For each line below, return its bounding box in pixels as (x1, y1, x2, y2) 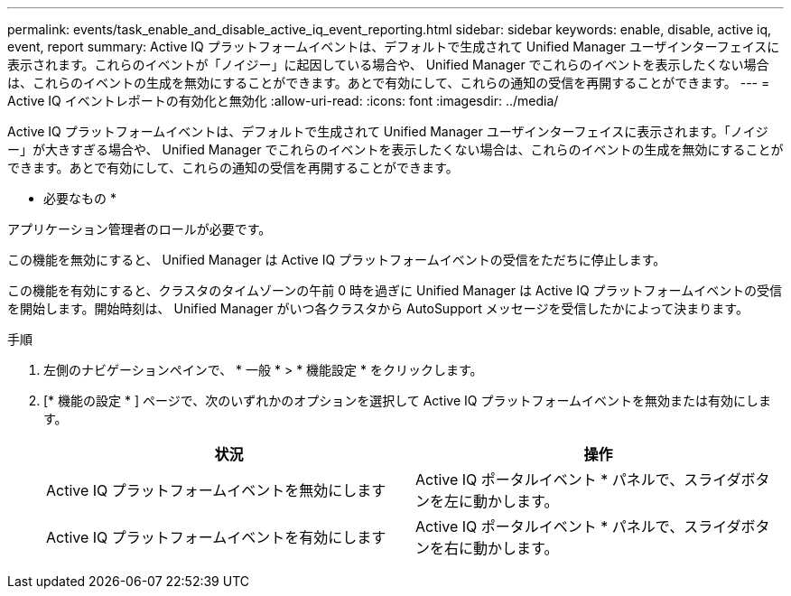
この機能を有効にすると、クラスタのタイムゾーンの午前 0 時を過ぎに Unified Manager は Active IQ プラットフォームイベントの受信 (7, 283, 783, 298)
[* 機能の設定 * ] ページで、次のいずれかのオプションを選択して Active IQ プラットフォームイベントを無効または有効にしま (43, 393, 771, 408)
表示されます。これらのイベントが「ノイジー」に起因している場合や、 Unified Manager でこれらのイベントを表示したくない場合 (7, 57, 769, 72)
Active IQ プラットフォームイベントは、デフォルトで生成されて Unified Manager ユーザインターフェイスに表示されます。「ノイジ (7, 124, 768, 139)
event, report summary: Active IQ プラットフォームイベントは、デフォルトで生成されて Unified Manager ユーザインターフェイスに (7, 39, 780, 54)
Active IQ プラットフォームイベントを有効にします (46, 528, 386, 546)
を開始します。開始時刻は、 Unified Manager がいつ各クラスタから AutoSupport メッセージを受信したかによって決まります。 (7, 301, 749, 316)
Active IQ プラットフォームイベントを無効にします (46, 481, 386, 499)
